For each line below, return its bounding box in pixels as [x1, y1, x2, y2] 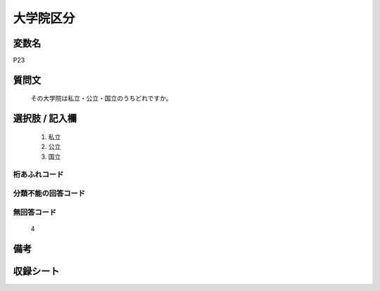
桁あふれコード [13, 169, 64, 179]
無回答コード [13, 207, 57, 217]
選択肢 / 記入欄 [13, 112, 77, 124]
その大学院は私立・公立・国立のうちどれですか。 [30, 94, 172, 103]
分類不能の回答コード [13, 188, 86, 198]
